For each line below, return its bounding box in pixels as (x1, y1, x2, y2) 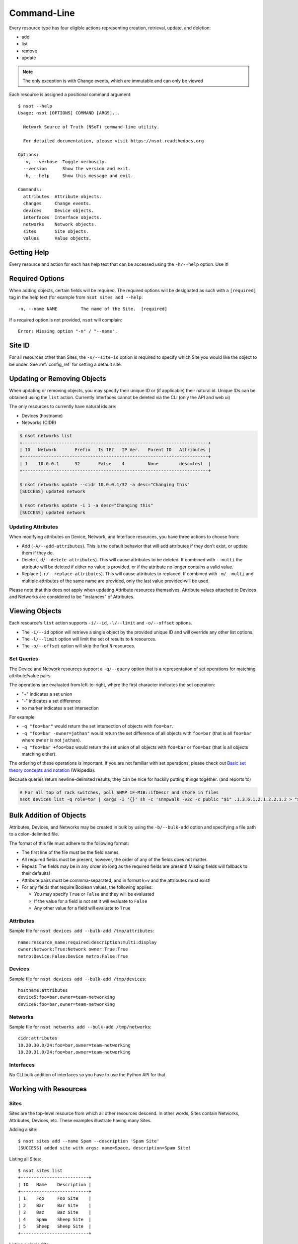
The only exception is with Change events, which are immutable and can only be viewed (22, 78, 203, 84)
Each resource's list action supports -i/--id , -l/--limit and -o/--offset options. (9, 620, 192, 626)
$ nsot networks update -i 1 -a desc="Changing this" (19, 503, 153, 509)
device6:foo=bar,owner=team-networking (18, 1001, 115, 1007)
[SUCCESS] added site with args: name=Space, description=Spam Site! (18, 1145, 191, 1151)
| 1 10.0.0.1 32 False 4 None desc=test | (19, 461, 211, 466)
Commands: (18, 187, 42, 193)
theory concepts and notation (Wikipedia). (9, 767, 96, 773)
